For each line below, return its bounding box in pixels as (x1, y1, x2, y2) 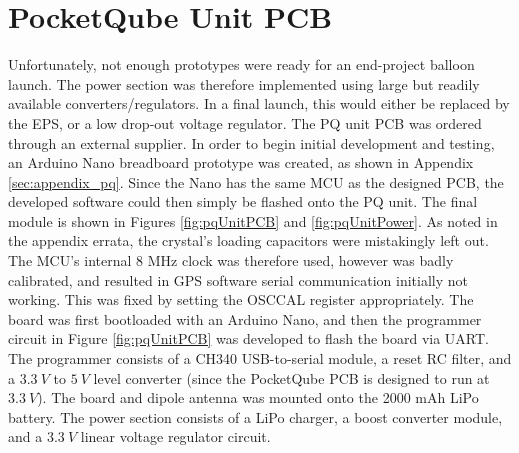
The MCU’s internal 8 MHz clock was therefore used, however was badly (8, 250, 454, 271)
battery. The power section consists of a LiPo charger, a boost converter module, (8, 406, 503, 427)
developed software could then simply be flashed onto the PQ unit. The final (8, 191, 478, 212)
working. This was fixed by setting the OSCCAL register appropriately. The (8, 289, 474, 310)
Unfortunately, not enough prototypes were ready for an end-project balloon (8, 54, 475, 75)
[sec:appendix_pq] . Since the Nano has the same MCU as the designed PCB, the (8, 171, 504, 192)
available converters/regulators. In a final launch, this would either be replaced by (8, 93, 510, 114)
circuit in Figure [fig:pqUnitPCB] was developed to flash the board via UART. (8, 328, 490, 349)
